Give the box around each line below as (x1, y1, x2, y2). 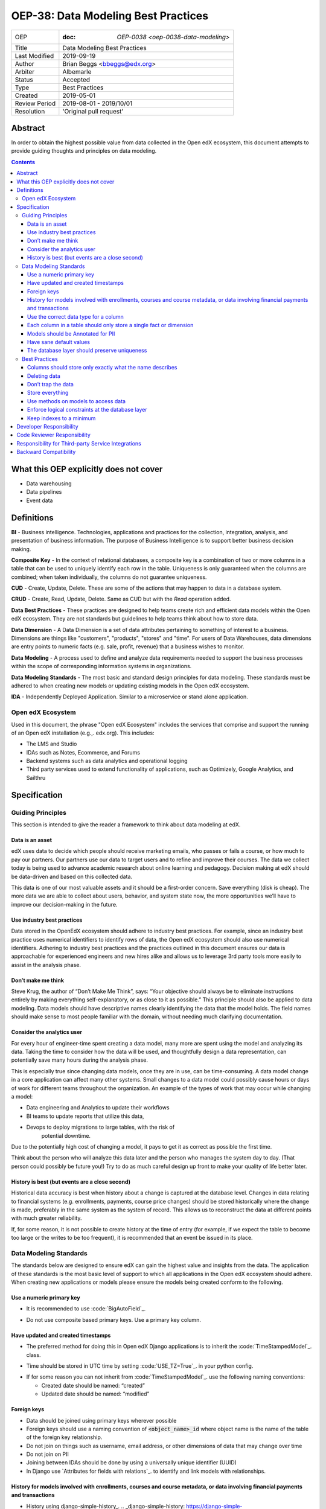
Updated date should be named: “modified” (41, 1390, 150, 1397)
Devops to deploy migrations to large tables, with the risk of (26, 1123, 175, 1131)
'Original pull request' (62, 107, 124, 115)
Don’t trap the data (27, 381, 74, 388)
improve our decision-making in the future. (11, 901, 118, 908)
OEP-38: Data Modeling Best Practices (11, 9, 208, 22)
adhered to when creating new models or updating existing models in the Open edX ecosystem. (11, 682, 250, 689)
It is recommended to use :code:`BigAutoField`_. (26, 1305, 146, 1312)
